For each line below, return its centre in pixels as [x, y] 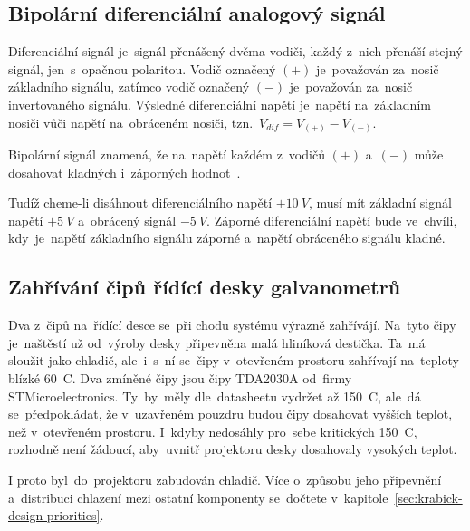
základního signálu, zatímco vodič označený [129, 87]
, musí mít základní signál [380, 203]
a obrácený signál [127, 220]
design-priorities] [54, 515]
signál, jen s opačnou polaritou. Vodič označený [142, 68]
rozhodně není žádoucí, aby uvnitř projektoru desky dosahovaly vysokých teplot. [233, 449]
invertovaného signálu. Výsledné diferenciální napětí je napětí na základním [220, 104]
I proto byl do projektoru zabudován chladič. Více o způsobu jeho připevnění [225, 480]
